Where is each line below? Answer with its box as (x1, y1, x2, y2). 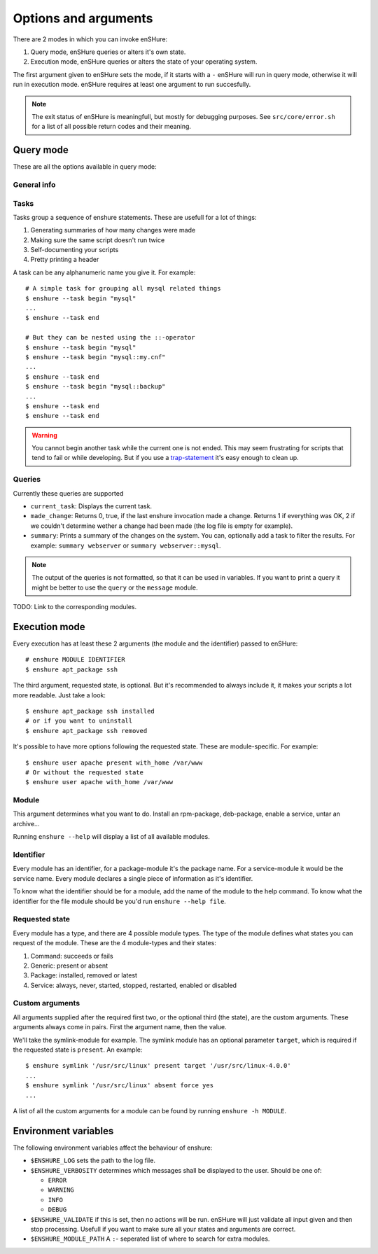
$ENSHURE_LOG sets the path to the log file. (30, 1156, 155, 1165)
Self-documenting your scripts (30, 246, 119, 254)
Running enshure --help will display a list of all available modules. (13, 832, 210, 841)
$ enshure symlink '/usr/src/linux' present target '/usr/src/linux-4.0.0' (25, 1061, 291, 1070)
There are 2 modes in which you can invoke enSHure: (13, 35, 168, 43)
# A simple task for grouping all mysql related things (25, 284, 221, 293)
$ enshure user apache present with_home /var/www (25, 758, 203, 767)
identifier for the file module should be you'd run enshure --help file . (13, 897, 227, 905)
